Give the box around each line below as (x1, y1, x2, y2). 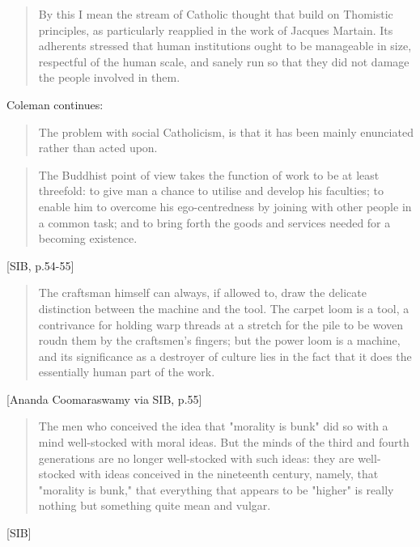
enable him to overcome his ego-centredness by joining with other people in (38, 197, 412, 214)
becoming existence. (38, 230, 138, 247)
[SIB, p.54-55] (6, 257, 74, 273)
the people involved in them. (38, 69, 180, 86)
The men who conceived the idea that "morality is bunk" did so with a (38, 418, 388, 435)
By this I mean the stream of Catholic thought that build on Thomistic (38, 6, 393, 22)
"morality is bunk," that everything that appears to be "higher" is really (38, 481, 394, 498)
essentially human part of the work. (38, 363, 215, 380)
